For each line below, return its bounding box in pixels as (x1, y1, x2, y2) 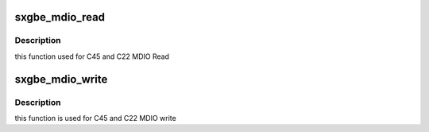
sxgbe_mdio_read (14, 10, 106, 24)
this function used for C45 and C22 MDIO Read (14, 52, 170, 61)
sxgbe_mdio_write (14, 72, 108, 86)
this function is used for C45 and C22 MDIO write (14, 113, 176, 122)
